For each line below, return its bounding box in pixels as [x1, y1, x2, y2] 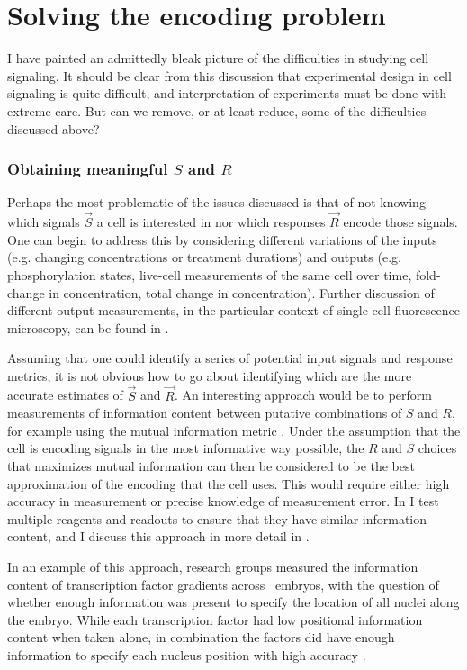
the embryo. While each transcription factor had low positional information [7, 610, 423, 629]
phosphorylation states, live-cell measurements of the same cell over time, [7, 265, 412, 284]
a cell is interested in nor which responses [96, 213, 326, 231]
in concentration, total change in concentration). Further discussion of [49, 283, 435, 302]
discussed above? [7, 119, 100, 138]
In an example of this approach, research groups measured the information [7, 557, 418, 576]
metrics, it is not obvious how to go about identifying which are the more [7, 366, 412, 385]
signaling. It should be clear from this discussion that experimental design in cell [7, 66, 452, 85]
